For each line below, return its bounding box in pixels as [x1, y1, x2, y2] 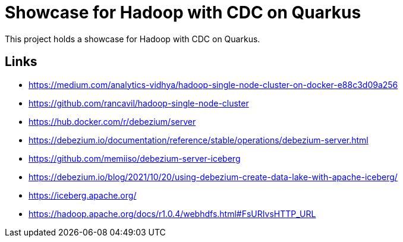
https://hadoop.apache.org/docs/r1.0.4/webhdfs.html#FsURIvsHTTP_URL [29, 208, 316, 219]
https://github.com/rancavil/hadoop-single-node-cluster [29, 98, 249, 108]
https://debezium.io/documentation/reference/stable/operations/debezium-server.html [29, 134, 369, 145]
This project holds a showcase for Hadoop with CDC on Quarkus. [5, 33, 260, 44]
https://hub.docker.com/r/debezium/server [29, 116, 196, 127]
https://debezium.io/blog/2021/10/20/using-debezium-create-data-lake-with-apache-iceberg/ [29, 171, 398, 182]
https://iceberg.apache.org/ [29, 190, 137, 200]
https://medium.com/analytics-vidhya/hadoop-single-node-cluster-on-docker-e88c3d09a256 [29, 79, 398, 90]
